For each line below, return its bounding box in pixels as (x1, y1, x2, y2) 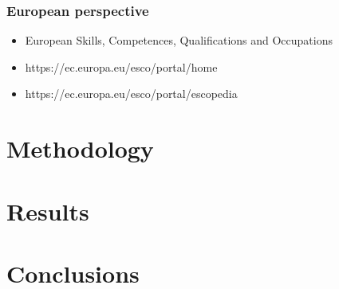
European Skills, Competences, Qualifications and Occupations (25, 32, 333, 49)
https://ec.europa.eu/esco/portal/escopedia (25, 85, 238, 102)
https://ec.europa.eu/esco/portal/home (25, 58, 218, 75)
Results (6, 194, 89, 227)
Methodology (6, 132, 154, 165)
